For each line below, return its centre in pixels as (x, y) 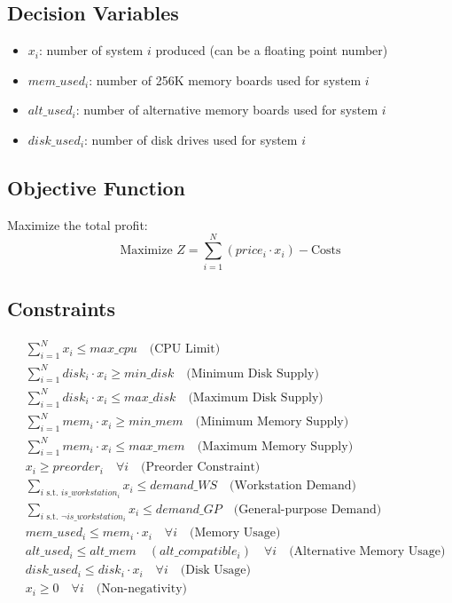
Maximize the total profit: (78, 224)
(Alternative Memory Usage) (367, 552)
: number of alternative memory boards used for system (227, 110)
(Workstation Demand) (293, 486)
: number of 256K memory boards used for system (225, 79)
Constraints (61, 308)
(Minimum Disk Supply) (253, 373)
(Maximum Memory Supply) (275, 446)
